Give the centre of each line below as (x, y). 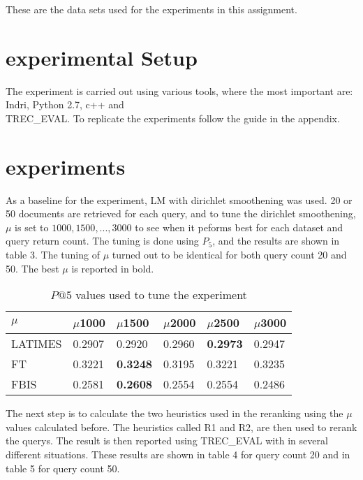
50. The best (32, 268)
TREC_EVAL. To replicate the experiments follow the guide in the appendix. (173, 118)
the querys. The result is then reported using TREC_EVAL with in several (167, 441)
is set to (32, 227)
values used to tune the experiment (161, 295)
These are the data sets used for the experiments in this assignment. (151, 9)
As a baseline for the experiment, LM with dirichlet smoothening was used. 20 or (179, 199)
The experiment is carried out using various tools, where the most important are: (179, 90)
